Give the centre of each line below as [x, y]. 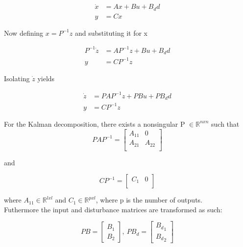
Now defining [24, 33]
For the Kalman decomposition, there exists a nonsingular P [95, 123]
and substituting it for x [111, 33]
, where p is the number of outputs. [149, 200]
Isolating [17, 78]
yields [46, 78]
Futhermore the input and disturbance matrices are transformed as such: [113, 209]
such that [225, 123]
